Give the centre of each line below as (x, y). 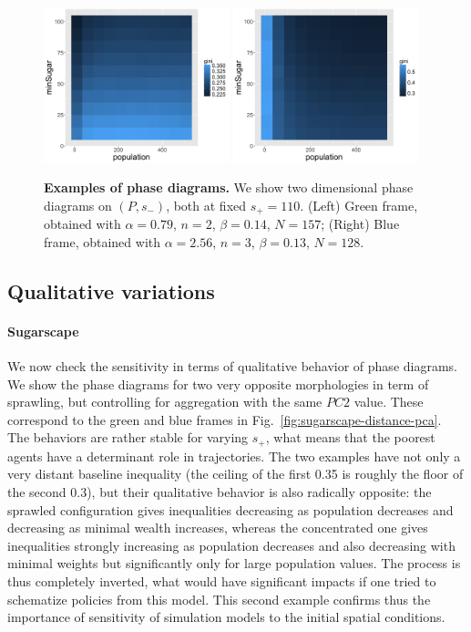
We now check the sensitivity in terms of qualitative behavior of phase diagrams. (232, 365)
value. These (389, 402)
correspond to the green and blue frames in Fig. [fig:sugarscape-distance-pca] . (225, 419)
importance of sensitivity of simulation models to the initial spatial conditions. (226, 617)
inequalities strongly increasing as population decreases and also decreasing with (231, 545)
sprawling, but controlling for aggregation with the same (165, 402)
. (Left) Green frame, (359, 205)
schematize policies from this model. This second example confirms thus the (219, 599)
